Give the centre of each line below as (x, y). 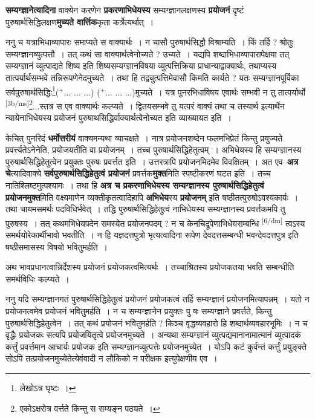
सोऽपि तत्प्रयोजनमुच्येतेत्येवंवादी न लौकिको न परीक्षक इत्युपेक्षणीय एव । (112, 358)
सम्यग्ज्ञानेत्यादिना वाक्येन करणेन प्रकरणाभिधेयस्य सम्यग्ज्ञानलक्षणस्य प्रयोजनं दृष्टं (125, 10)
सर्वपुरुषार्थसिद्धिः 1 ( (32, 91)
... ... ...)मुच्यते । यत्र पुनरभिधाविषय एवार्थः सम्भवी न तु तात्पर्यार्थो (205, 92)
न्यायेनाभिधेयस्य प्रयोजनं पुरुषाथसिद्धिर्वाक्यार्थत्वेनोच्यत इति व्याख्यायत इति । (119, 118)
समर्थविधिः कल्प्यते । (37, 278)
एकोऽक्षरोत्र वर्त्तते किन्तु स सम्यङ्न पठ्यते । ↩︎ (90, 408)
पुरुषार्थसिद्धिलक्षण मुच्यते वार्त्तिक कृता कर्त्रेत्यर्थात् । (80, 21)
